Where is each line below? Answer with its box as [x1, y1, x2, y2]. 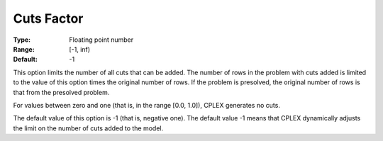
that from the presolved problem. [13, 88, 110, 96]
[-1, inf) [69, 45, 91, 53]
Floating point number [69, 35, 134, 44]
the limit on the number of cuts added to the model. [13, 124, 164, 132]
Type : [13, 35, 31, 44]
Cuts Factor [13, 11, 84, 26]
